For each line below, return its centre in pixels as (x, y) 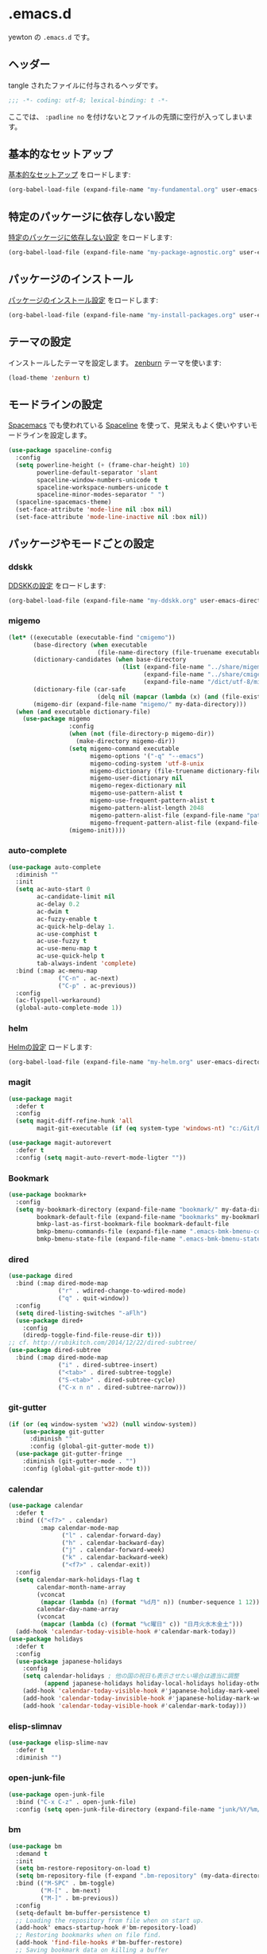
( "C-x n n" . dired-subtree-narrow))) (122, 1387)
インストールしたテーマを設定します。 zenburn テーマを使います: (115, 363)
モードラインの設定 (55, 405)
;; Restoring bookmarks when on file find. (88, 1935)
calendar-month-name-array (81, 1587)
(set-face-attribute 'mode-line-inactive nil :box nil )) (112, 517)
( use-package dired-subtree (55, 1351)
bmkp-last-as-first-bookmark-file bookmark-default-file (133, 1225)
